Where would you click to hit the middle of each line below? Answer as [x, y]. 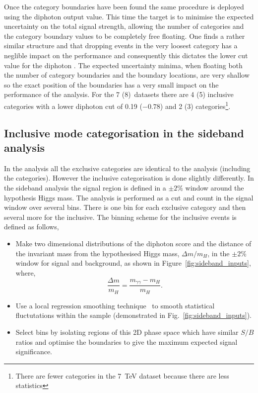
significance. [34, 351]
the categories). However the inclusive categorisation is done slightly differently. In [129, 178]
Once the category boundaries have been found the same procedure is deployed [124, 6]
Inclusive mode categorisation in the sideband [124, 133]
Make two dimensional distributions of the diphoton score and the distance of [133, 243]
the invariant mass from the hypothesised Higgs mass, [97, 253]
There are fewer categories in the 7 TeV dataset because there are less [122, 375]
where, [26, 272]
